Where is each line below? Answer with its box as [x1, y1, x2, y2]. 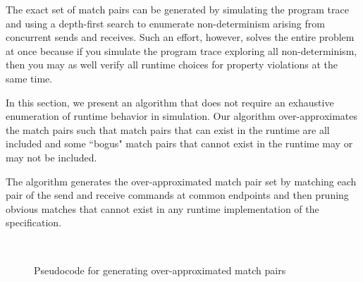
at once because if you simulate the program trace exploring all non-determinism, [6, 43, 357, 58]
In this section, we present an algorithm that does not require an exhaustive [6, 94, 334, 109]
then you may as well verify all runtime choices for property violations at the [6, 57, 338, 72]
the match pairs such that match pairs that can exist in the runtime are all [6, 122, 330, 137]
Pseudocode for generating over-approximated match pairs [34, 262, 286, 277]
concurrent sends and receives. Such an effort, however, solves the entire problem [6, 30, 355, 44]
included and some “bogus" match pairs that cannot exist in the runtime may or [6, 136, 353, 151]
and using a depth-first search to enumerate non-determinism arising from [6, 16, 325, 30]
